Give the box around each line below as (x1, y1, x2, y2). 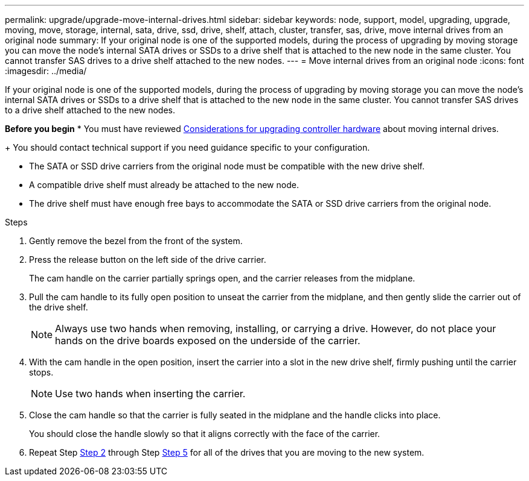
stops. (29, 367, 54, 377)
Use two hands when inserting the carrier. (55, 388, 246, 400)
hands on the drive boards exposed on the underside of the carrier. (55, 335, 361, 347)
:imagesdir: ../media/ (5, 66, 87, 76)
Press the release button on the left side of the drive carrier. (29, 254, 266, 265)
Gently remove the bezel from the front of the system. (29, 236, 243, 246)
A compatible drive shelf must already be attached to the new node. (29, 180, 299, 190)
